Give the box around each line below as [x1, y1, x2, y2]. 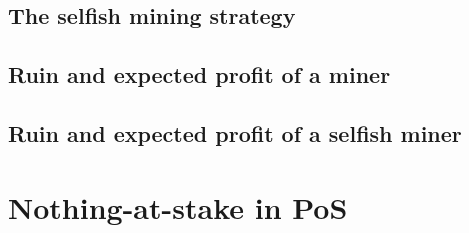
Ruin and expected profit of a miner [8, 59, 391, 90]
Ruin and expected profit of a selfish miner [8, 117, 462, 148]
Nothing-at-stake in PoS [8, 186, 348, 227]
